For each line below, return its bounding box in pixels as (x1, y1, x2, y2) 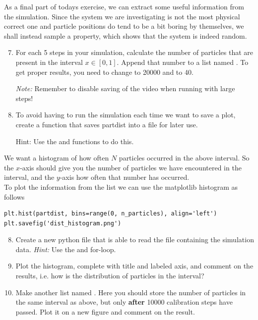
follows (4, 191, 25, 202)
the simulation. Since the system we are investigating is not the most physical (4, 11, 240, 21)
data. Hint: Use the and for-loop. (15, 244, 116, 254)
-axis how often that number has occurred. (60, 172, 190, 182)
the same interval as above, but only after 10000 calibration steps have (15, 297, 233, 307)
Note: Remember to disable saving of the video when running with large (15, 83, 235, 94)
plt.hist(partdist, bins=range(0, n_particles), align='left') (4, 210, 217, 217)
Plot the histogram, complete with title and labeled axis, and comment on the (15, 261, 254, 271)
